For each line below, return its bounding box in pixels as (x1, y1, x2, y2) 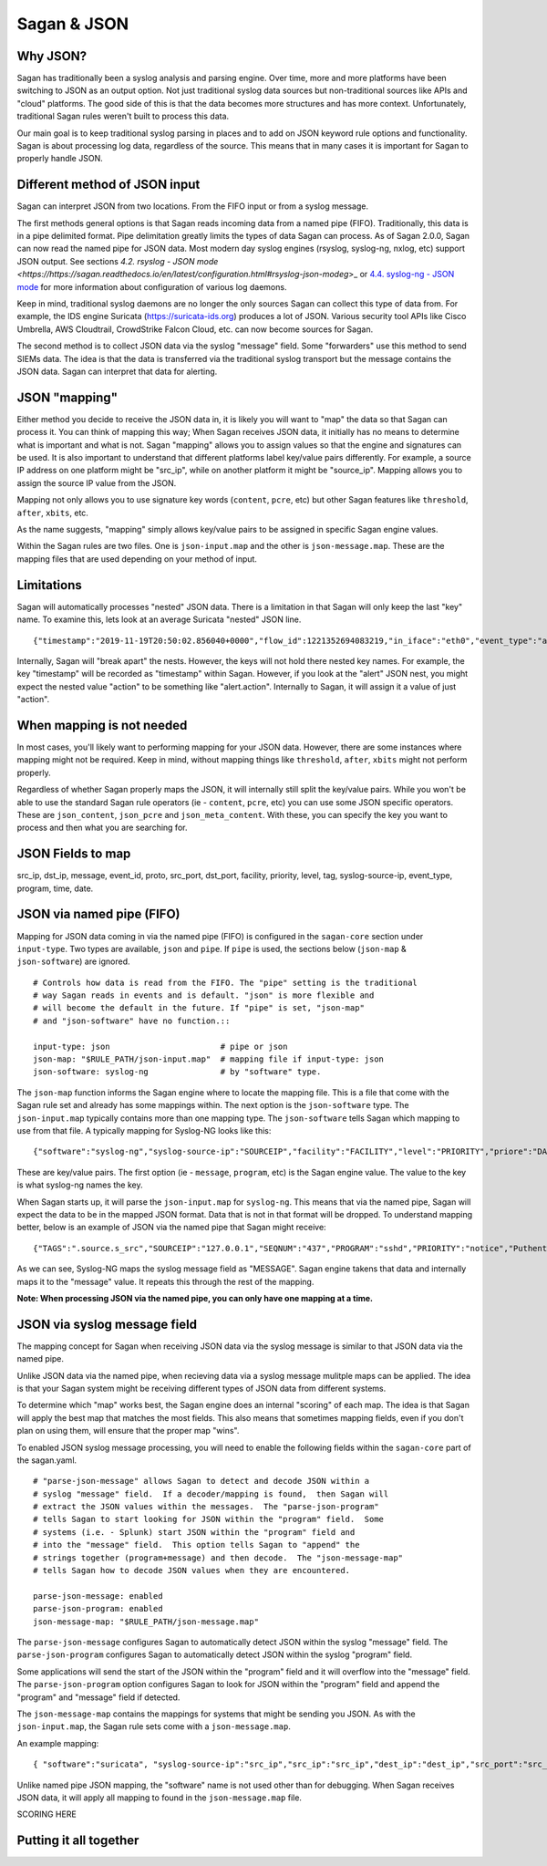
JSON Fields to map (16, 846, 131, 862)
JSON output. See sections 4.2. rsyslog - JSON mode (16, 255, 219, 266)
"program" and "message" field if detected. (16, 1692, 181, 1703)
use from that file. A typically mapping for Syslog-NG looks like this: (16, 1125, 272, 1135)
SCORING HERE (16, 1809, 77, 1819)
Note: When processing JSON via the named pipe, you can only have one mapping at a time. (16, 1292, 374, 1303)
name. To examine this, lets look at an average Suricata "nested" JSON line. (16, 614, 302, 625)
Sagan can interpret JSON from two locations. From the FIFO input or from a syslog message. (16, 201, 369, 212)
